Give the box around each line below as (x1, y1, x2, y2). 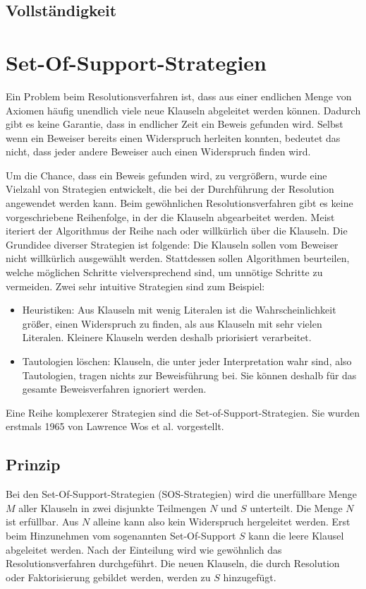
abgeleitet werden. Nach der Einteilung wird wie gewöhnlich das (6, 542, 282, 557)
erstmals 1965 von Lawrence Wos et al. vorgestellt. (6, 419, 224, 434)
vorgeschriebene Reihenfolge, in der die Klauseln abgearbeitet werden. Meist (6, 209, 335, 224)
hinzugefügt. (223, 569, 276, 584)
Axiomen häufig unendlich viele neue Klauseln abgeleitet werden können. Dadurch (6, 102, 361, 117)
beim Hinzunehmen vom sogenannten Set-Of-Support (6, 528, 236, 542)
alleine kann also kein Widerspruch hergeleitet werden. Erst (92, 514, 350, 529)
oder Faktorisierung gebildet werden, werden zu (6, 569, 211, 584)
